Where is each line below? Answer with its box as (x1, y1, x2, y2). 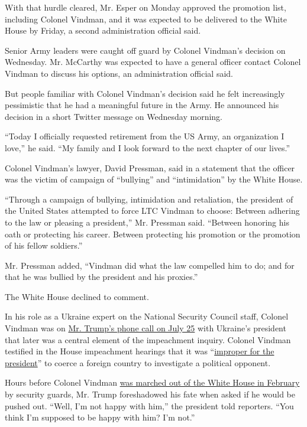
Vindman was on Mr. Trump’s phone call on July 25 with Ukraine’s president (5, 322, 286, 334)
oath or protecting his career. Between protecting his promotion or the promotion (5, 227, 300, 240)
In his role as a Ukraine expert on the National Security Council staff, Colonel (5, 310, 289, 322)
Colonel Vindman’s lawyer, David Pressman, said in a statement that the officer (5, 161, 295, 174)
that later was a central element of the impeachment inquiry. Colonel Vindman (5, 333, 291, 345)
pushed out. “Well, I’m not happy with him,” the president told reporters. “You (5, 399, 294, 412)
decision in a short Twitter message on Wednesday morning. (5, 110, 222, 122)
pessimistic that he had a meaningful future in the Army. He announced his (5, 99, 279, 111)
